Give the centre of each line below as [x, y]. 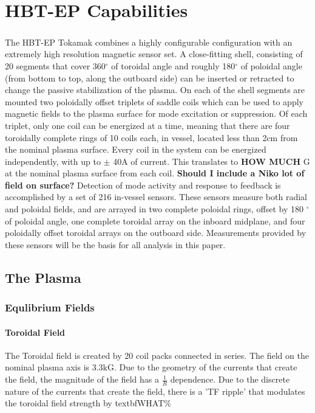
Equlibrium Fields [50, 307]
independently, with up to [53, 161]
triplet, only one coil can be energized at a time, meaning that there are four [147, 125]
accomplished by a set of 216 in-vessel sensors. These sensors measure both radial [156, 197]
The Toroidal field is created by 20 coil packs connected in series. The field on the [157, 355]
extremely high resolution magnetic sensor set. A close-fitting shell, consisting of [154, 54]
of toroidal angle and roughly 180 [173, 65]
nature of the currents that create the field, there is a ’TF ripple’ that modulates [155, 391]
